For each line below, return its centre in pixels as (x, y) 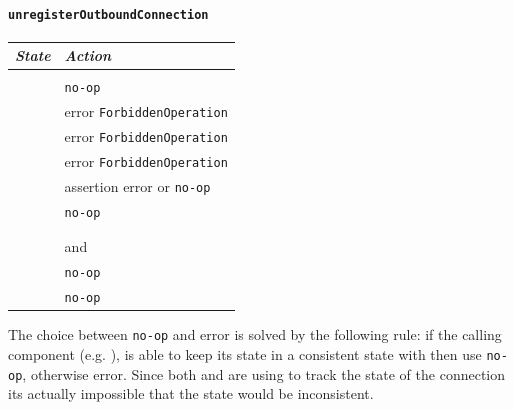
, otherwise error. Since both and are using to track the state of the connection (264, 373)
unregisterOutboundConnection (108, 14)
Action (88, 55)
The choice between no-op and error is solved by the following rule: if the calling (255, 334)
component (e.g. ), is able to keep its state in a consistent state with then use (245, 353)
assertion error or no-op (137, 186)
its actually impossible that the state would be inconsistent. (191, 393)
